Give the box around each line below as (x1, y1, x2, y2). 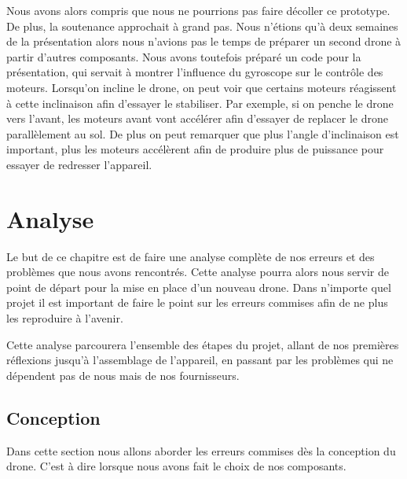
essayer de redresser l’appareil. (6, 156, 152, 172)
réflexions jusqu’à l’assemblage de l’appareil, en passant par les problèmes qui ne (6, 352, 394, 368)
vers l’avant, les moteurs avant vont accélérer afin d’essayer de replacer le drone (6, 110, 388, 127)
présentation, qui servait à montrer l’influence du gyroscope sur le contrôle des (6, 64, 383, 80)
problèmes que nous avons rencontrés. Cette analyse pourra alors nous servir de (6, 263, 390, 280)
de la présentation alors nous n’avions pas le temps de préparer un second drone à (6, 33, 401, 50)
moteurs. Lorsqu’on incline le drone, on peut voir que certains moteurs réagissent (6, 79, 397, 95)
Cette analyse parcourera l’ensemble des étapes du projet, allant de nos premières (6, 336, 399, 352)
